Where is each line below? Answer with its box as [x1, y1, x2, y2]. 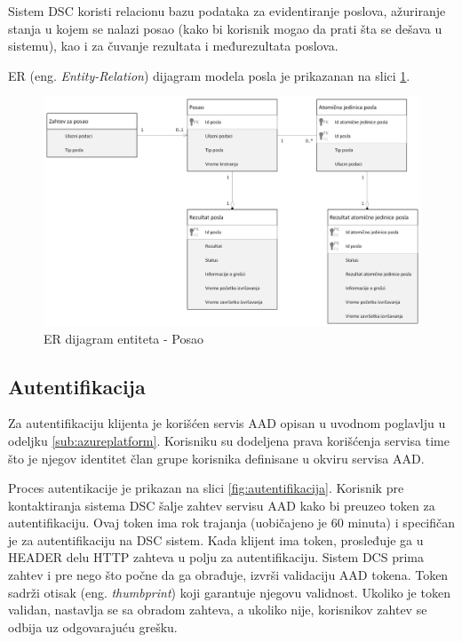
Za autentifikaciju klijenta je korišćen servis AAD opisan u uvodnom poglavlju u [8, 414, 446, 432]
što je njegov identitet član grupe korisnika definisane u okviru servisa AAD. [8, 448, 425, 467]
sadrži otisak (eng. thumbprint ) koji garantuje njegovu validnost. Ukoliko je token [8, 583, 450, 601]
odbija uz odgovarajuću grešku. [8, 617, 178, 636]
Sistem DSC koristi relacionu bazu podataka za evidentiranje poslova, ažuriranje [8, 2, 446, 20]
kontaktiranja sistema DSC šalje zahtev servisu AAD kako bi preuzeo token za [8, 495, 435, 514]
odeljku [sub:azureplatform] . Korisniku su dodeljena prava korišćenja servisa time [8, 431, 450, 449]
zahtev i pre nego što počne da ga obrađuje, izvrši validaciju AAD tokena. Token [8, 566, 449, 584]
